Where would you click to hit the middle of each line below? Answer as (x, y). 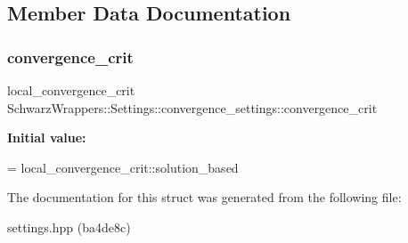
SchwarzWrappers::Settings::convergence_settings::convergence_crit (192, 107)
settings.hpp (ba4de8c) (69, 227)
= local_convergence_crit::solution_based (123, 167)
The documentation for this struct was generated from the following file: (204, 197)
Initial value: (47, 138)
